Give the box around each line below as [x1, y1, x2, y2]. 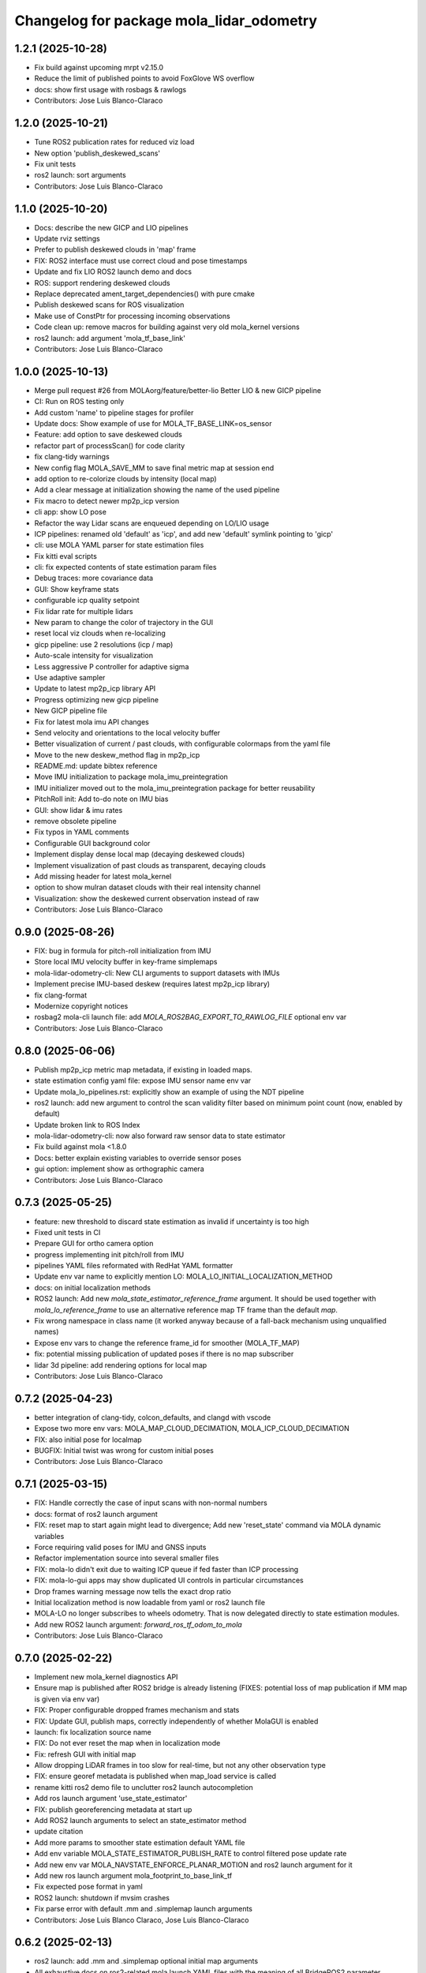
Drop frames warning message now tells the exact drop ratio [34, 1586, 232, 1596]
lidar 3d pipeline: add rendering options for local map [34, 1360, 207, 1369]
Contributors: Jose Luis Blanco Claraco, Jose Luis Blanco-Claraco [34, 1915, 249, 1925]
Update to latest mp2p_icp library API [34, 683, 156, 694]
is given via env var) [34, 1694, 100, 1704]
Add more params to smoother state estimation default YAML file [34, 1837, 245, 1847]
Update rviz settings [34, 234, 100, 243]
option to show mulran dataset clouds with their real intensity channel [34, 882, 260, 892]
